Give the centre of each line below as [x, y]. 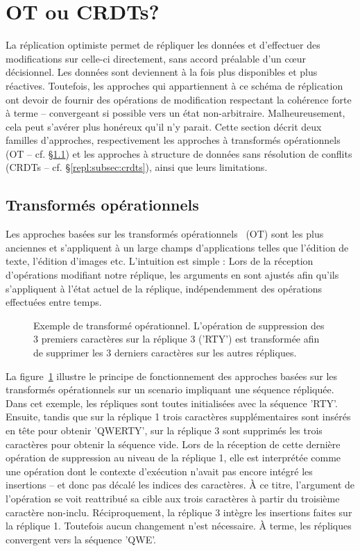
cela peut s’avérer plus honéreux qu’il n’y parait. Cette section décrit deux [164, 126]
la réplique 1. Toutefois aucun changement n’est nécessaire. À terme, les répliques [179, 526]
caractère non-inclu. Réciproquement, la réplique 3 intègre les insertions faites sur [179, 512]
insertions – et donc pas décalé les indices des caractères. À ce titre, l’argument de [180, 485]
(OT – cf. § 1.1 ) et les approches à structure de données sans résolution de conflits [179, 153]
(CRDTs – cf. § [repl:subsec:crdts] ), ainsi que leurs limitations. [137, 167]
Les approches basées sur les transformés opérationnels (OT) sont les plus [165, 234]
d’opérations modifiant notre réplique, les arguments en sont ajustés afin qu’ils [172, 275]
